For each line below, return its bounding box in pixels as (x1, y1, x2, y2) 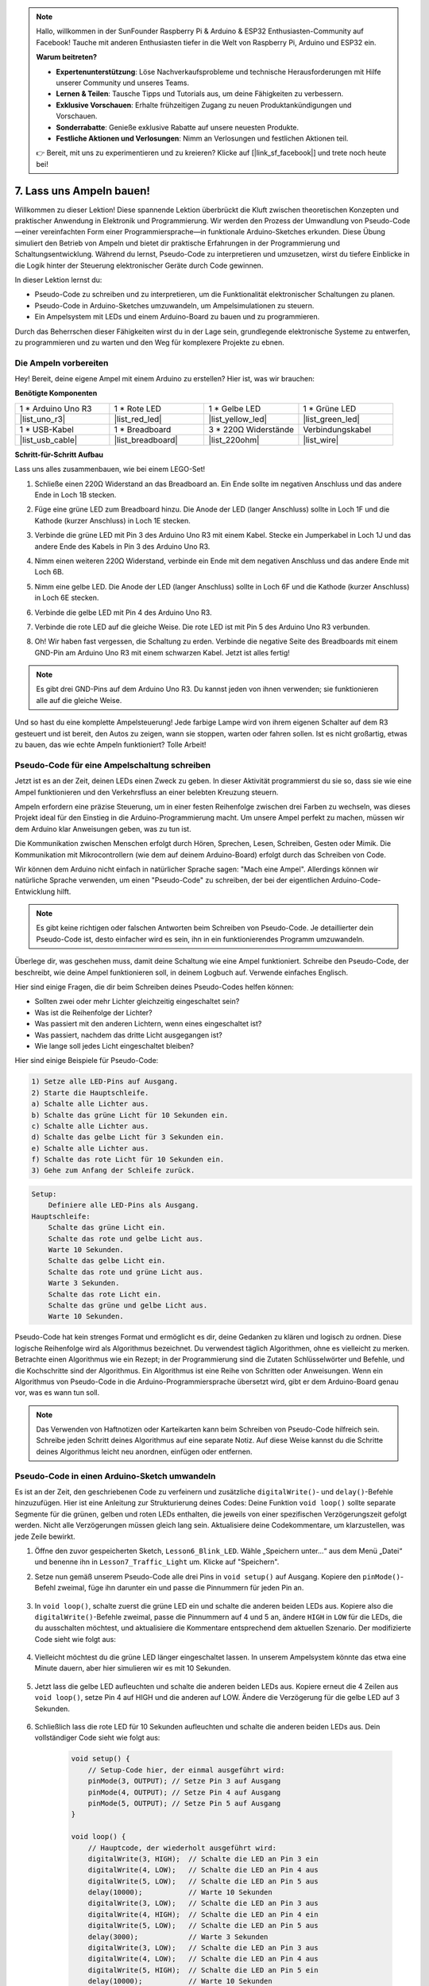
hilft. (56, 887, 71, 896)
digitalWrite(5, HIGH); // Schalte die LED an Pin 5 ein (87, 1965, 319, 1974)
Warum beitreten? (36, 52, 98, 62)
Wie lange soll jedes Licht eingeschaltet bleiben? (34, 1041, 195, 1050)
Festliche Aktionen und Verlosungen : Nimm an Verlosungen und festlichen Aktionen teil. (56, 133, 349, 143)
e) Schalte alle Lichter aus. (31, 1144, 149, 1153)
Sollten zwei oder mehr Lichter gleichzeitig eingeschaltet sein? (34, 997, 240, 1007)
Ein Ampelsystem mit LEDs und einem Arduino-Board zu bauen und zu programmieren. (34, 312, 320, 322)
